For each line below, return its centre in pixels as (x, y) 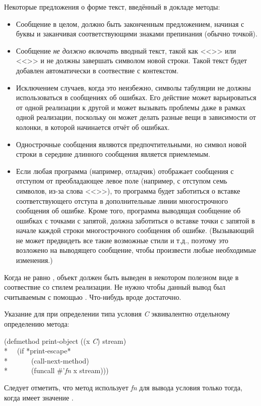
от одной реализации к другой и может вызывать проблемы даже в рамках (131, 107)
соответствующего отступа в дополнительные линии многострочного (122, 200)
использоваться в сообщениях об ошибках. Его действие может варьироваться (136, 97)
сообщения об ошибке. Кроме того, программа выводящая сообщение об (128, 211)
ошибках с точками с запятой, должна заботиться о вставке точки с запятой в (135, 220)
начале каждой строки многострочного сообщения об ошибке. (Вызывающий (135, 230)
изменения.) (34, 260)
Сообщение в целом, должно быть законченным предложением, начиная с (130, 24)
